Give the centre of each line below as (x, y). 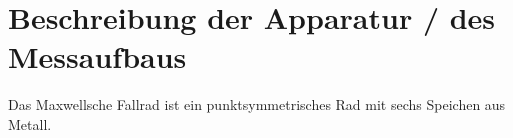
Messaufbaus (97, 56)
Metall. (30, 123)
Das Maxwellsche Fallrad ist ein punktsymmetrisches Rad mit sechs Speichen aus (257, 104)
